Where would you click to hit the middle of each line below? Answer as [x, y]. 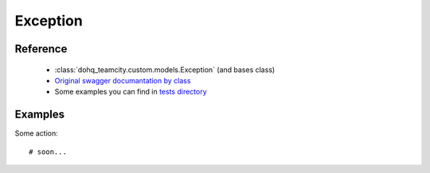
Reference [41, 49]
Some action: [37, 133]
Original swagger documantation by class [123, 80]
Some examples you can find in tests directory [131, 92]
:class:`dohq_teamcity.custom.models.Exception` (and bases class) [165, 69]
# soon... [48, 152]
